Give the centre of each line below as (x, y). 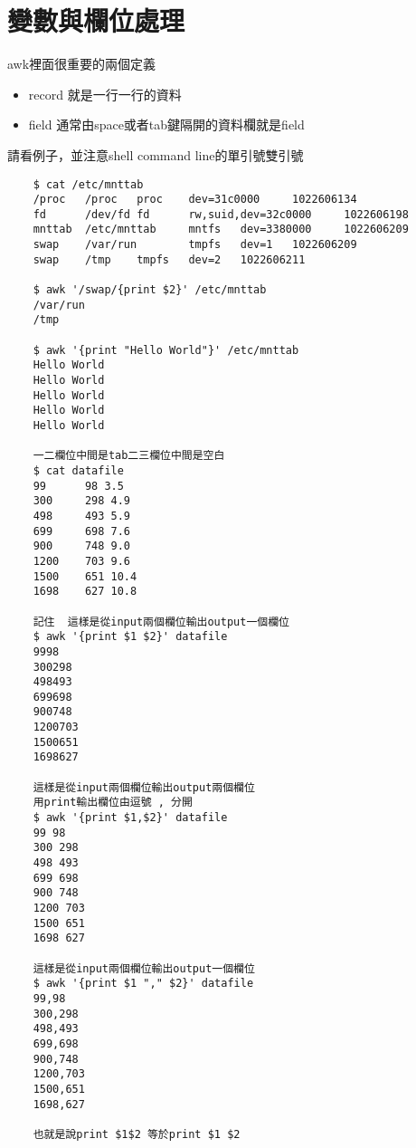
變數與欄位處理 (96, 20)
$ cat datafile (78, 470)
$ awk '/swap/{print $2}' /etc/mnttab (150, 290)
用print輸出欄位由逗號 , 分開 (113, 803)
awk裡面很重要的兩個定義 (82, 64)
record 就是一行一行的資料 (105, 94)
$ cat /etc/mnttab (88, 184)
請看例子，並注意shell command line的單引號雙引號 (156, 154)
